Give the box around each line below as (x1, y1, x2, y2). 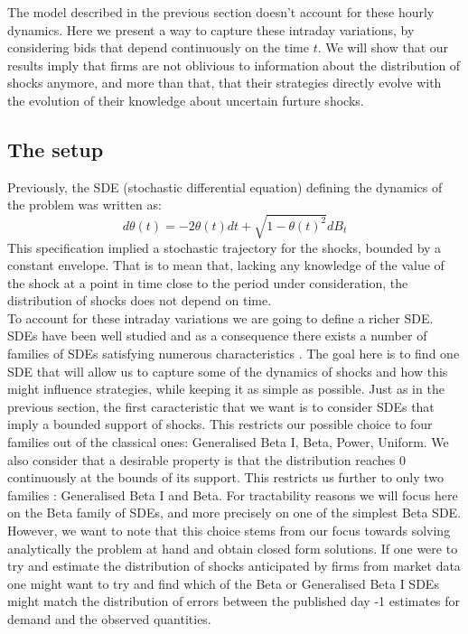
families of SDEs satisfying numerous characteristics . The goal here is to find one (7, 344, 460, 363)
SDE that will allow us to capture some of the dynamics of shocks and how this (7, 361, 448, 380)
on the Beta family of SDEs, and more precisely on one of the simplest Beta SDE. (7, 503, 462, 522)
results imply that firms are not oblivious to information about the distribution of (7, 55, 461, 74)
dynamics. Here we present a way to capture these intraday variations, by (7, 20, 415, 39)
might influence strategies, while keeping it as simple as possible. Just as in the (7, 379, 445, 398)
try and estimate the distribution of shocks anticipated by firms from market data (7, 556, 461, 575)
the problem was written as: (7, 195, 162, 214)
